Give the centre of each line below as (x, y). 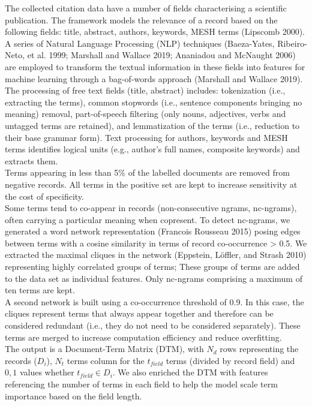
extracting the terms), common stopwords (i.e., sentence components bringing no (154, 102)
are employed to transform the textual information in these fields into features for (155, 66)
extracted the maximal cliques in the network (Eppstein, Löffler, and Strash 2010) (156, 255)
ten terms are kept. (40, 290)
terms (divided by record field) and (230, 360)
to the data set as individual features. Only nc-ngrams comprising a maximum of (154, 278)
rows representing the (259, 349)
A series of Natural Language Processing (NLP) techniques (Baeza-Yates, (140, 43)
